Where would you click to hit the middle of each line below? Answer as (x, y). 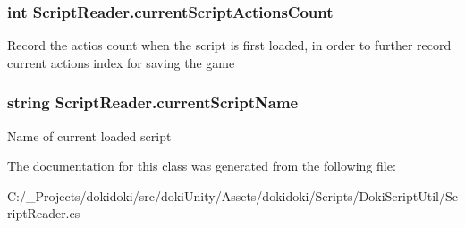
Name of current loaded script (89, 135)
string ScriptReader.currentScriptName (153, 102)
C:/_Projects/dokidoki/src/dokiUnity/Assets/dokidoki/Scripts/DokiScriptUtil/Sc (232, 195)
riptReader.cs (44, 213)
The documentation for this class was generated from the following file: (202, 166)
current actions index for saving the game (121, 62)
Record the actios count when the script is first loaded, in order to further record (229, 45)
